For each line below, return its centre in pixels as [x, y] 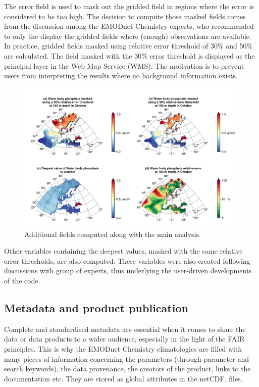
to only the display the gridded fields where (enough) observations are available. [128, 36]
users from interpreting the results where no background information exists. [121, 76]
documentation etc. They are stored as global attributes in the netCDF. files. [123, 378]
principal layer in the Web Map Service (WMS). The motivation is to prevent [124, 65]
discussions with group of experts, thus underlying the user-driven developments [128, 271]
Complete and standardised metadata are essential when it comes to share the [125, 329]
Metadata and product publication [96, 308]
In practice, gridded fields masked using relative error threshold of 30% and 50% [128, 46]
